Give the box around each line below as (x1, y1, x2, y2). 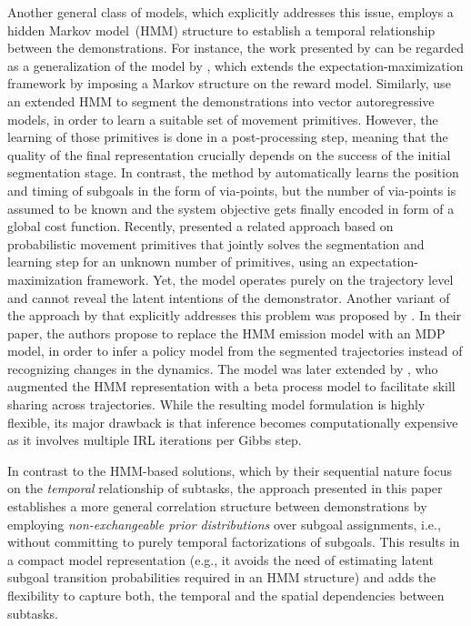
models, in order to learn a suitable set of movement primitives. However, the (7, 109, 438, 128)
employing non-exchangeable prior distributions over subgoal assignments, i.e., (7, 514, 441, 533)
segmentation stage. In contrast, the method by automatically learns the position (7, 163, 459, 182)
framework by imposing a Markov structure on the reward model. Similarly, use (7, 74, 451, 93)
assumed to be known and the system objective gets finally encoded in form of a (7, 198, 455, 217)
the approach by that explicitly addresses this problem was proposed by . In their (7, 306, 462, 325)
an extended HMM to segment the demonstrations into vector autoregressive (7, 91, 435, 110)
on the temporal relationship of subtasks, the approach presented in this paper (7, 479, 443, 498)
